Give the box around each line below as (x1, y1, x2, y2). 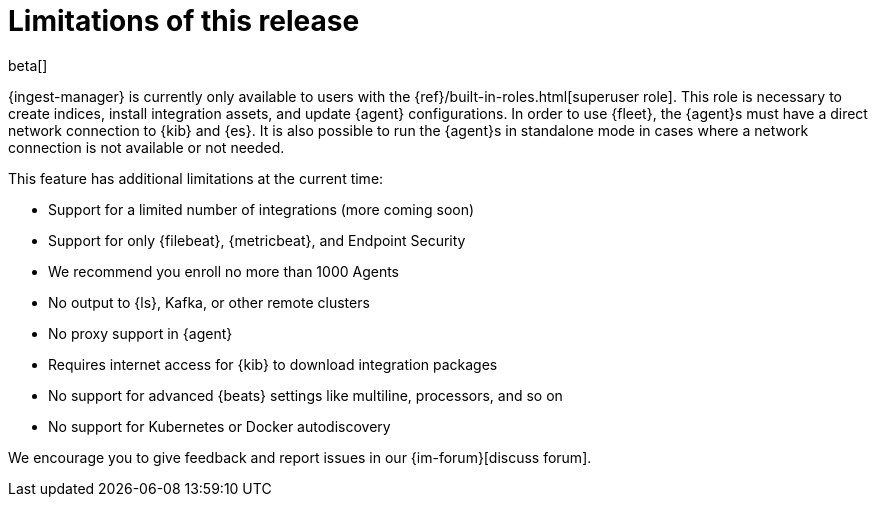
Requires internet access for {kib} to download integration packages (48, 355, 498, 373)
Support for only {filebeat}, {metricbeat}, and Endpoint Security (48, 231, 466, 249)
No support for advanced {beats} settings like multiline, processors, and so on (48, 386, 563, 404)
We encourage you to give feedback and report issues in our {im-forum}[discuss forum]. (8, 448, 592, 466)
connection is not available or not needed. (8, 138, 285, 156)
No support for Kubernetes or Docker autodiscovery (48, 417, 391, 435)
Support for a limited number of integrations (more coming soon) (48, 200, 475, 218)
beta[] (8, 56, 48, 74)
